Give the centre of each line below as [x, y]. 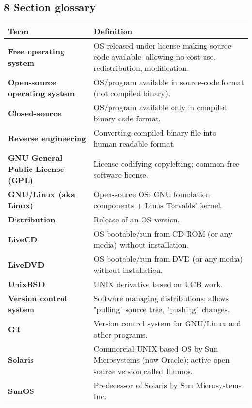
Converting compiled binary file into [155, 133]
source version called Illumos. [143, 371]
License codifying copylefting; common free [166, 163]
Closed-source [35, 113]
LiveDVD [26, 264]
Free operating [36, 51]
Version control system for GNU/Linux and [167, 323]
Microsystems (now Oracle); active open [162, 360]
